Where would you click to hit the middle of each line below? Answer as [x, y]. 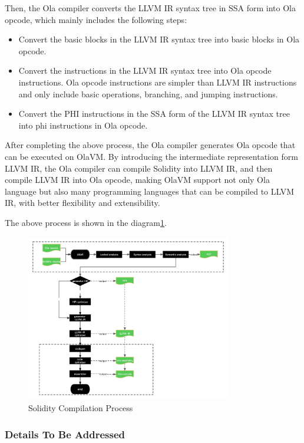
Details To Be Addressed [65, 434]
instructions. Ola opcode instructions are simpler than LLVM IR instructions [158, 82]
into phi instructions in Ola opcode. [83, 125]
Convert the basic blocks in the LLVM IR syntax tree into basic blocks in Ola [159, 39]
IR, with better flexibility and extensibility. [82, 203]
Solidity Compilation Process [81, 408]
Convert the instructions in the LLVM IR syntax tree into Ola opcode [145, 70]
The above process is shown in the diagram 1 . [86, 222]
